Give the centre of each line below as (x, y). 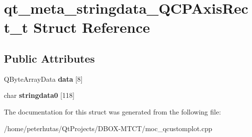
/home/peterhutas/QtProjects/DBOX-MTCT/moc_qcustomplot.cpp (108, 128)
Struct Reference (92, 27)
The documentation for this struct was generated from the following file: (113, 111)
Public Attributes (50, 58)
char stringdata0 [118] (39, 95)
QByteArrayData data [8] (43, 79)
